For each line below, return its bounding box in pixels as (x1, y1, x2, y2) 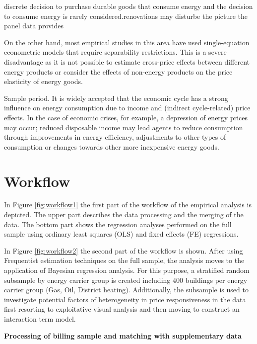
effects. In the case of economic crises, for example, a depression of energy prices (4, 112, 248, 122)
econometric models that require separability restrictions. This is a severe (4, 47, 227, 57)
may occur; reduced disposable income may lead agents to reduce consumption (4, 122, 243, 132)
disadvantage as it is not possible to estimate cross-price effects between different (4, 56, 250, 67)
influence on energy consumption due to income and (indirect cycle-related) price (4, 102, 251, 113)
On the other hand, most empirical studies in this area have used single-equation (4, 37, 250, 47)
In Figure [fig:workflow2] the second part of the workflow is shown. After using (4, 245, 243, 256)
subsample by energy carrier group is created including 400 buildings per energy (4, 274, 248, 285)
